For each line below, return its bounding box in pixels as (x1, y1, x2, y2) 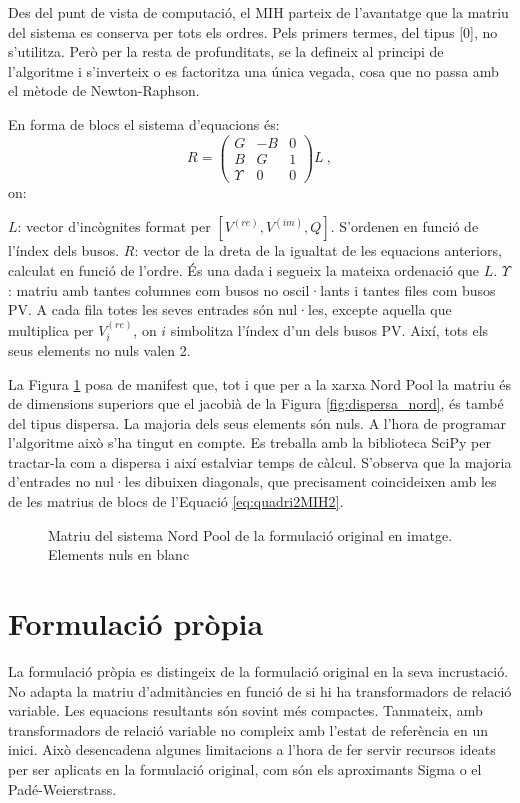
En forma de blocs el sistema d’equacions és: (8, 113, 280, 134)
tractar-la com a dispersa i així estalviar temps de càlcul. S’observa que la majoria (8, 451, 512, 472)
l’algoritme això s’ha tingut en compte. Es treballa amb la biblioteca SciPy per (8, 432, 491, 453)
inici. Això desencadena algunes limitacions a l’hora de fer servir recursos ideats (8, 739, 496, 760)
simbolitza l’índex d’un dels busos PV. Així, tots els (170, 319, 489, 340)
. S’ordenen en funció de (330, 216, 479, 237)
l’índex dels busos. (8, 240, 120, 261)
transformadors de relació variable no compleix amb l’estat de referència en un (8, 719, 488, 740)
